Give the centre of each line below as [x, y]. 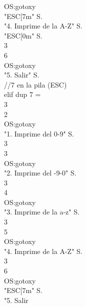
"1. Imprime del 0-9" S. [39, 133]
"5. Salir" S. [22, 75]
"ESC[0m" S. [23, 35]
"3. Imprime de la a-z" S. [42, 212]
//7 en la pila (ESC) [35, 84]
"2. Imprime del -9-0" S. [40, 173]
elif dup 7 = [22, 94]
